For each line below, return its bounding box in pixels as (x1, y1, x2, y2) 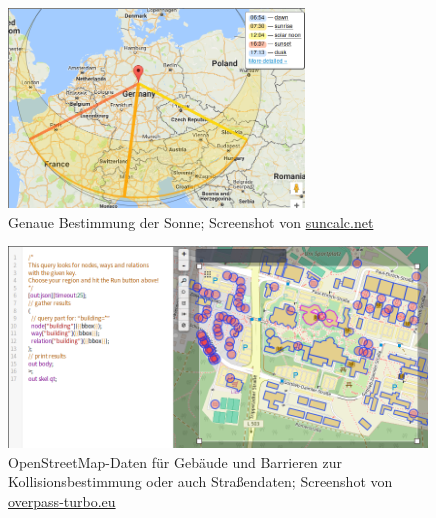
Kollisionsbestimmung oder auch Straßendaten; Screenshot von (8, 471, 393, 492)
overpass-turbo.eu (8, 490, 116, 511)
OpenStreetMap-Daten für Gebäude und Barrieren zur (8, 451, 343, 472)
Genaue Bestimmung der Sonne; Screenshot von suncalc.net (8, 211, 374, 232)
